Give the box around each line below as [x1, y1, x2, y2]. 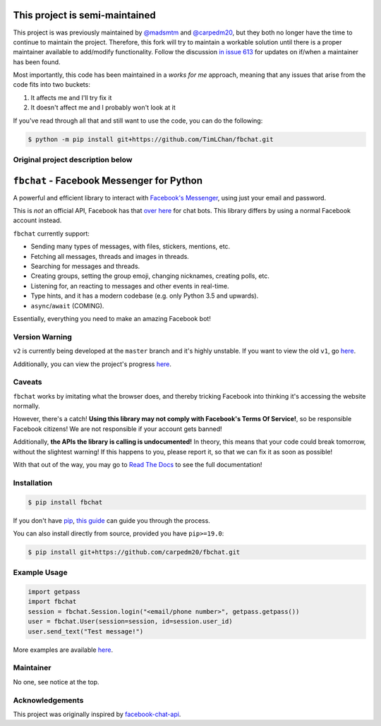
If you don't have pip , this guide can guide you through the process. [13, 516, 211, 525]
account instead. [13, 216, 62, 225]
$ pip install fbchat [28, 498, 103, 506]
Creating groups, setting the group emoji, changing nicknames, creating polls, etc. [30, 272, 270, 280]
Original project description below [13, 155, 133, 164]
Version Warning [13, 332, 72, 341]
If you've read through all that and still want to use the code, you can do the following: [13, 116, 263, 125]
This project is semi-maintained [13, 9, 156, 21]
